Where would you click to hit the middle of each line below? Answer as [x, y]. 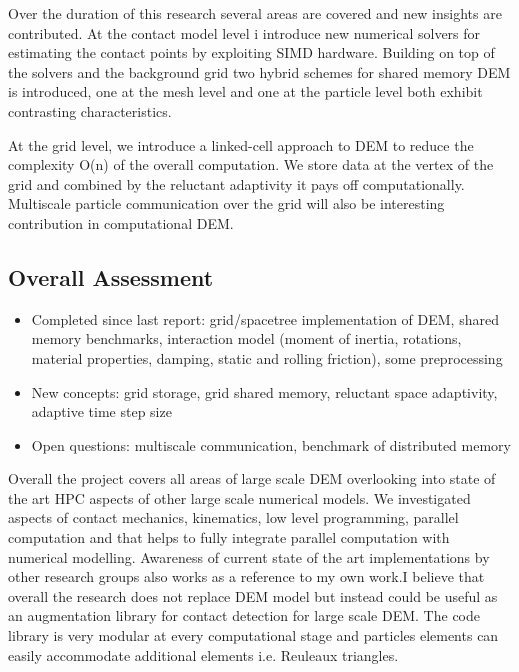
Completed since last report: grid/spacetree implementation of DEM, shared [265, 318]
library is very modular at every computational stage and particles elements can [253, 635]
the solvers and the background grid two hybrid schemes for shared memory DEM [259, 71]
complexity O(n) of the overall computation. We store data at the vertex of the [251, 164]
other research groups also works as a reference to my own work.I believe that [246, 576]
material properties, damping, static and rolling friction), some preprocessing [267, 357]
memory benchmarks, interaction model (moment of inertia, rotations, [246, 338]
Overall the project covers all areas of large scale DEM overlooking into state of [252, 478]
